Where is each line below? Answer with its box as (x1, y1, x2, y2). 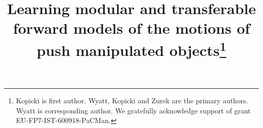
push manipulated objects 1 (36, 37, 227, 60)
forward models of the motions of (13, 18, 250, 38)
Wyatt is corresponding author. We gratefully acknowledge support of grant (16, 105, 251, 115)
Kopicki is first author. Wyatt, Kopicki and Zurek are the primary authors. (16, 95, 248, 106)
